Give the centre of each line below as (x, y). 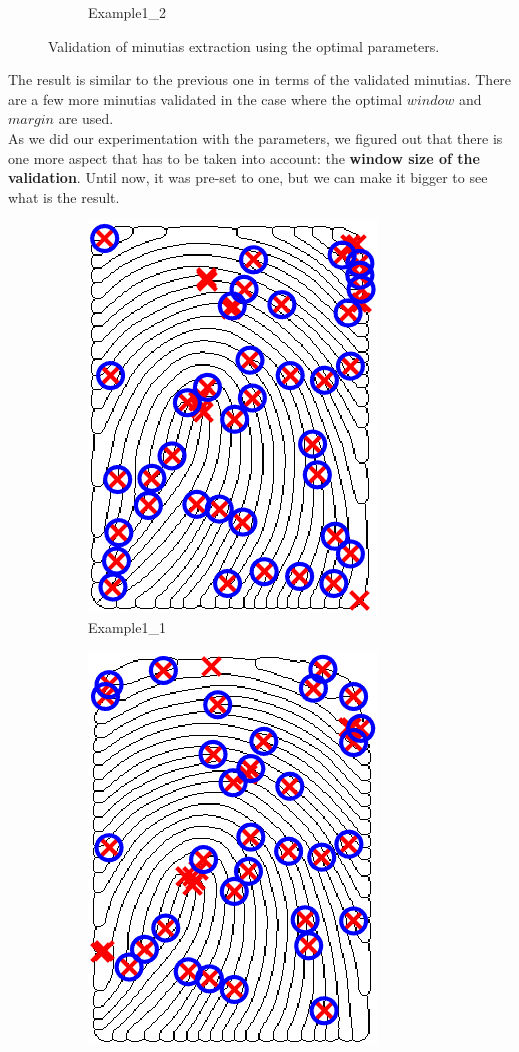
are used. (86, 118)
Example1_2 (127, 12)
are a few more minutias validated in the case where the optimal (205, 98)
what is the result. (64, 196)
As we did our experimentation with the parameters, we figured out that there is (255, 137)
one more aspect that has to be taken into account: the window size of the (244, 157)
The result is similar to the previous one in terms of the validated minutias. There (260, 79)
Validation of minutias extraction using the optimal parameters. (244, 45)
